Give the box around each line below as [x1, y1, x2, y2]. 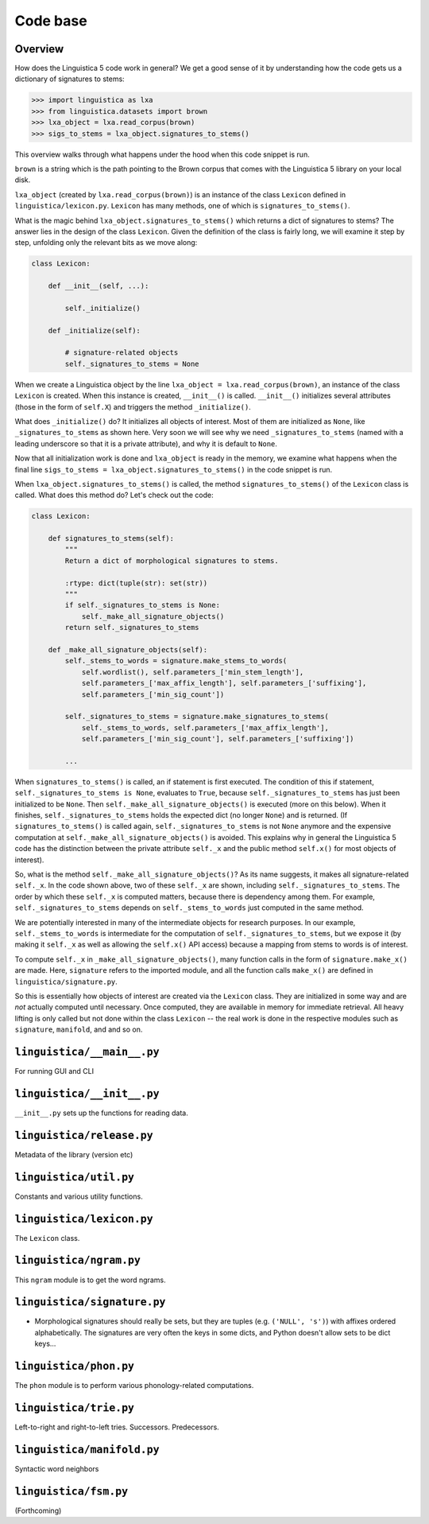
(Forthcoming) [14, 1506, 62, 1515]
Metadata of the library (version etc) [14, 1149, 133, 1159]
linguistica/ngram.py [14, 1254, 141, 1267]
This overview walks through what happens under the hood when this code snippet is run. [14, 150, 310, 159]
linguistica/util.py [14, 1170, 135, 1184]
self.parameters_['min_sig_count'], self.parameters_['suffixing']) [81, 734, 354, 744]
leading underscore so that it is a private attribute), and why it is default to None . [14, 438, 278, 449]
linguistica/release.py [14, 1129, 154, 1141]
